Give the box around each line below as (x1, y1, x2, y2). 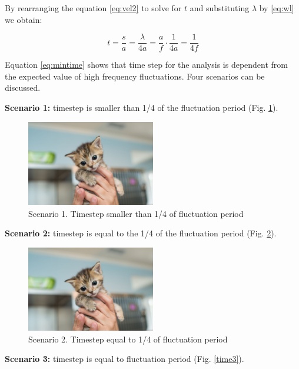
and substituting (190, 2, 250, 14)
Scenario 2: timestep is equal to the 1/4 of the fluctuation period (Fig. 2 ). (5, 227, 277, 239)
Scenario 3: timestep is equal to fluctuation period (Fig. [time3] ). (5, 352, 244, 365)
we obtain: (5, 13, 42, 25)
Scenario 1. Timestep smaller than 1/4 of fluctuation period (28, 207, 244, 219)
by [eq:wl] (259, 2, 294, 14)
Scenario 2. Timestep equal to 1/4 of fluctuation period (28, 332, 228, 345)
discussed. (5, 81, 41, 94)
